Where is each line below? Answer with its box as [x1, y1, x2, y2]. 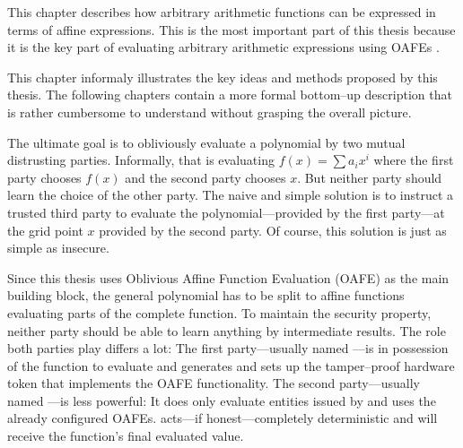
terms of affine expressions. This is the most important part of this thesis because [7, 20, 456, 39]
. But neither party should [297, 168, 442, 186]
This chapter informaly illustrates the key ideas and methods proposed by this [7, 67, 438, 86]
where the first [373, 151, 454, 169]
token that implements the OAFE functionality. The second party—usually [7, 374, 420, 392]
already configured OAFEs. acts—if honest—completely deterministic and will [7, 409, 438, 427]
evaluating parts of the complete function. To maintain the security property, [7, 303, 432, 322]
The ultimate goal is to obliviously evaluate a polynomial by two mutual [7, 133, 406, 151]
